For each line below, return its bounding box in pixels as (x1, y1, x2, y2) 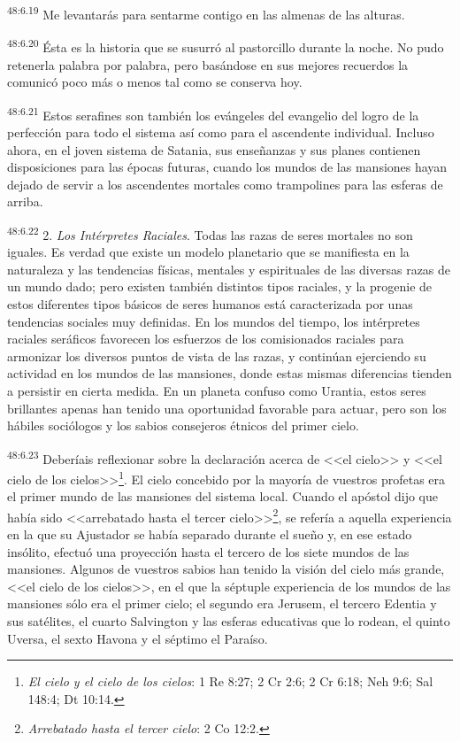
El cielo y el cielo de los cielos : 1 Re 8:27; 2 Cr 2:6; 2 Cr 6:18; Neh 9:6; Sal (27, 672, 433, 691)
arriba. (7, 192, 43, 211)
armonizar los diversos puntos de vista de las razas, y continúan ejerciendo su (7, 346, 426, 365)
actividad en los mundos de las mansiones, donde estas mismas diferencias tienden (7, 364, 452, 383)
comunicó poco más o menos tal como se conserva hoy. (7, 73, 303, 91)
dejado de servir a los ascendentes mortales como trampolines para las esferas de (7, 174, 443, 193)
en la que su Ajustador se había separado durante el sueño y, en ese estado (7, 525, 412, 544)
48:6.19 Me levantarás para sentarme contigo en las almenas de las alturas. (7, 3, 405, 23)
